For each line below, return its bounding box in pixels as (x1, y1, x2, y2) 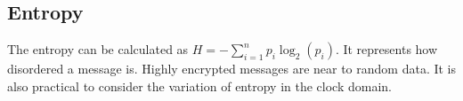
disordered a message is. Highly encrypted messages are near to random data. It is (7, 59, 457, 78)
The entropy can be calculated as (7, 40, 189, 58)
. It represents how (335, 40, 438, 58)
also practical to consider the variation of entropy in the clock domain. (7, 76, 392, 95)
